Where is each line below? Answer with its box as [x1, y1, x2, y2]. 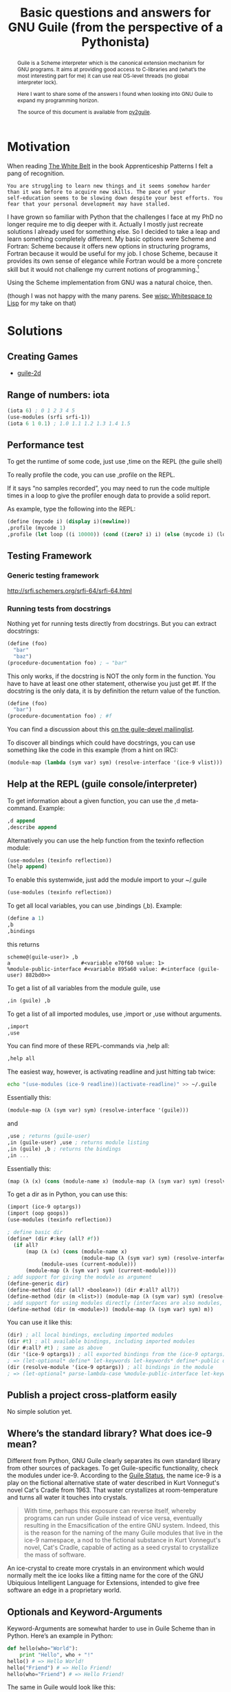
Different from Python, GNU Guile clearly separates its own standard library [7, 1457, 221, 1465]
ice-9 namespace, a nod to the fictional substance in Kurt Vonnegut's [23, 1536, 221, 1544]
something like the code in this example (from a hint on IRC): [7, 746, 179, 754]
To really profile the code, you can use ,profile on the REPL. [7, 471, 175, 479]
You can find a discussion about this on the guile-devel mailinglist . [7, 725, 195, 734]
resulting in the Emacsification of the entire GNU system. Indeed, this [23, 1522, 220, 1530]
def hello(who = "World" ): [7, 1645, 78, 1652]
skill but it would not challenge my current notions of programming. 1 [7, 264, 199, 273]
